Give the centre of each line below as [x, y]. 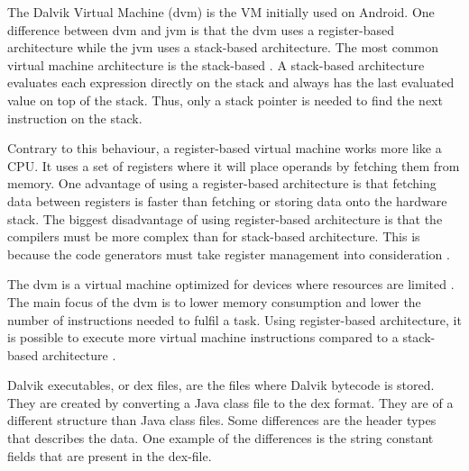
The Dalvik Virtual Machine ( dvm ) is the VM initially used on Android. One [221, 12]
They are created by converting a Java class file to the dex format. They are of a [230, 402]
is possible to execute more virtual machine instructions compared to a [203, 337]
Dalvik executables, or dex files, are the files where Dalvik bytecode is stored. [221, 385]
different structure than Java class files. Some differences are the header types [222, 420]
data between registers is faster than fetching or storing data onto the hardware [227, 200]
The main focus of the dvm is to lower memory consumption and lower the [214, 301]
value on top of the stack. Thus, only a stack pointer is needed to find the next [225, 100]
